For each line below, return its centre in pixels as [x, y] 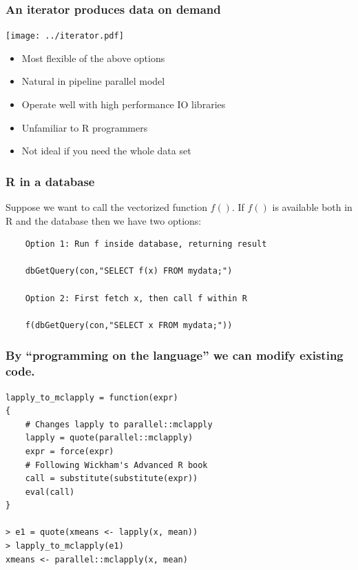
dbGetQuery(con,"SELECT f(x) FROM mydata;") [129, 271]
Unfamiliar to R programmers [85, 127]
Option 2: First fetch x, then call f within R [136, 298]
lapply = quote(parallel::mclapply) [109, 438]
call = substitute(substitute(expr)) [112, 479]
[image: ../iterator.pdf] [65, 36]
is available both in [312, 207]
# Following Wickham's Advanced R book [116, 465]
